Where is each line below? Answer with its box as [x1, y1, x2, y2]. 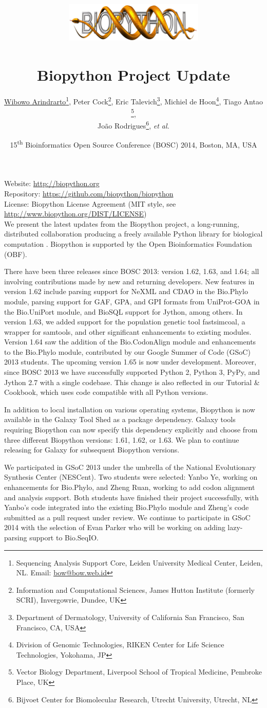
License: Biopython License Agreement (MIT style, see [4, 198, 176, 209]
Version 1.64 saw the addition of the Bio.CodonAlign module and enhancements [4, 336, 256, 347]
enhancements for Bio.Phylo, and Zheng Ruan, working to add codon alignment [4, 482, 255, 492]
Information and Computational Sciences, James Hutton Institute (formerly [16, 584, 255, 595]
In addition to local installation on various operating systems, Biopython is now [4, 404, 255, 414]
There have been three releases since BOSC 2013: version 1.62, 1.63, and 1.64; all [4, 266, 259, 277]
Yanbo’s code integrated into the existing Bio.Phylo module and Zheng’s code [4, 502, 249, 513]
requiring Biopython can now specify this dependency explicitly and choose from [4, 424, 258, 435]
